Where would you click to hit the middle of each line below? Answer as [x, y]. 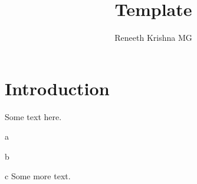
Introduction [57, 88]
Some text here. [33, 116]
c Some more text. [38, 176]
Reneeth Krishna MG [153, 38]
